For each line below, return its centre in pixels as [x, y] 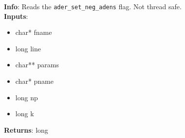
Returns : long [26, 130]
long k [25, 114]
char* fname [34, 32]
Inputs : [16, 16]
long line [28, 48]
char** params [37, 65]
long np [27, 97]
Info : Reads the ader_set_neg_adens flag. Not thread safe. [93, 6]
